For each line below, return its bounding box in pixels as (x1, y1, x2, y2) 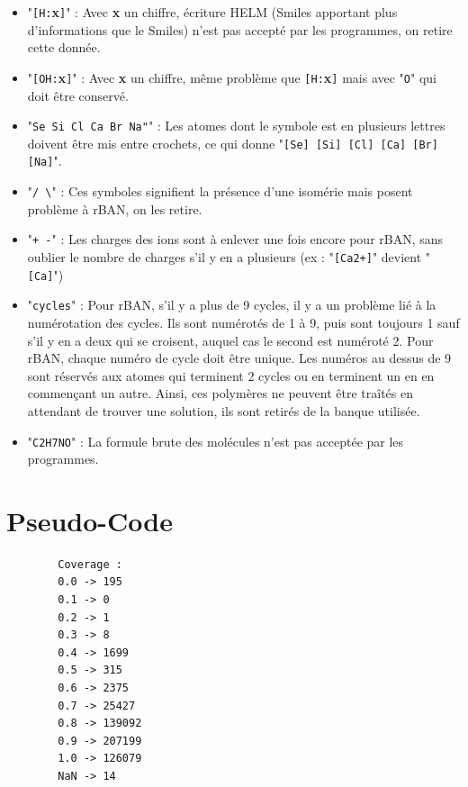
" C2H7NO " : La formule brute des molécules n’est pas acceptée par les (27, 431, 404, 450)
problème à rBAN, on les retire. (27, 199, 202, 218)
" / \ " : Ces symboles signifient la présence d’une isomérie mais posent (27, 182, 413, 201)
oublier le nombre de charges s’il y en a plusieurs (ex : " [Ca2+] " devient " (27, 247, 431, 266)
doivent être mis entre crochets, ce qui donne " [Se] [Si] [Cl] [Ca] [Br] (27, 133, 438, 152)
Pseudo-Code (6, 502, 173, 538)
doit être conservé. (27, 86, 129, 104)
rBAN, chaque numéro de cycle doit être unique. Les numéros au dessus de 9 (27, 348, 452, 367)
